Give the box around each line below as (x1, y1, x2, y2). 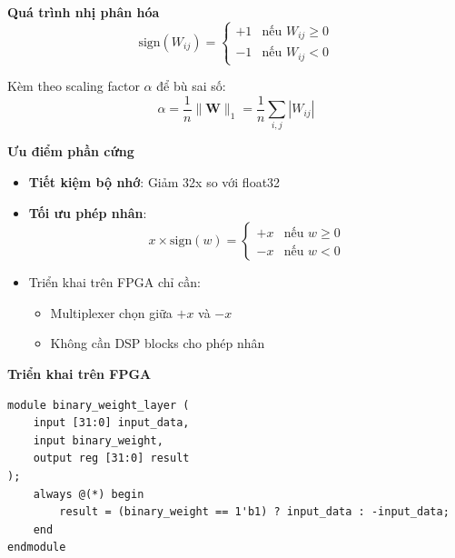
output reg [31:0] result (33, 452, 190, 465)
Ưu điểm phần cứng (7, 142, 134, 161)
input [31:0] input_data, (33, 416, 190, 430)
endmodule (7, 541, 66, 554)
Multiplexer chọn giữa (50, 303, 173, 322)
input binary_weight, (33, 433, 163, 447)
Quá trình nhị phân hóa (7, 3, 160, 21)
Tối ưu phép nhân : (28, 203, 147, 222)
